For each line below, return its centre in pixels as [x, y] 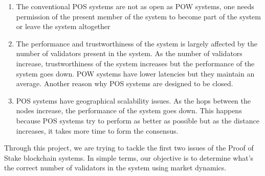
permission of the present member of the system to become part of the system [138, 16]
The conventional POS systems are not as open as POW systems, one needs [135, 6]
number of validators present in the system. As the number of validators [129, 53]
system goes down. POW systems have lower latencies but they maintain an [135, 73]
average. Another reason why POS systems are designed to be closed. [125, 83]
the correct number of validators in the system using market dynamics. [115, 168]
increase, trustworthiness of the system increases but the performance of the [135, 63]
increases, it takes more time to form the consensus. [97, 130]
